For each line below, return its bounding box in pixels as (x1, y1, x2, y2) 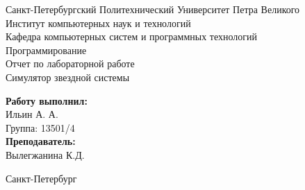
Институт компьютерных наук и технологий (6, 15, 191, 30)
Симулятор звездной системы (6, 69, 130, 84)
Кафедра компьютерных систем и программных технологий (6, 29, 258, 44)
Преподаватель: (6, 134, 76, 148)
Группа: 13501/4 (6, 120, 75, 135)
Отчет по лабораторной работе (6, 56, 135, 71)
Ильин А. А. (6, 107, 58, 121)
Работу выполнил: (6, 93, 88, 107)
